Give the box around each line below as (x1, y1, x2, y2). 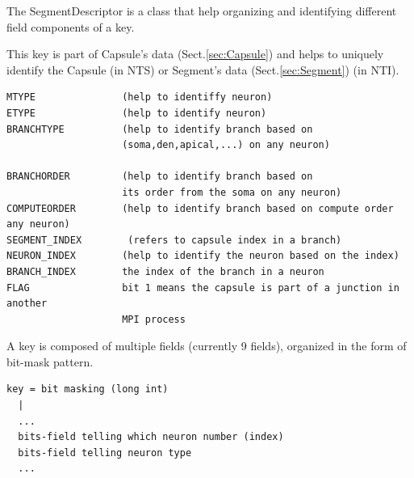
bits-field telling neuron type (18, 446, 192, 459)
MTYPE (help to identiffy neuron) (6, 91, 273, 104)
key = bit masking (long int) (6, 383, 169, 396)
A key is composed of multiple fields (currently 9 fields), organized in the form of (6, 337, 407, 354)
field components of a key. (6, 18, 135, 35)
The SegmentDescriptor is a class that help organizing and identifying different (6, 2, 397, 19)
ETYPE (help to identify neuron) (6, 107, 267, 119)
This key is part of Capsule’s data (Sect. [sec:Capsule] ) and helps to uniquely (6, 45, 384, 62)
